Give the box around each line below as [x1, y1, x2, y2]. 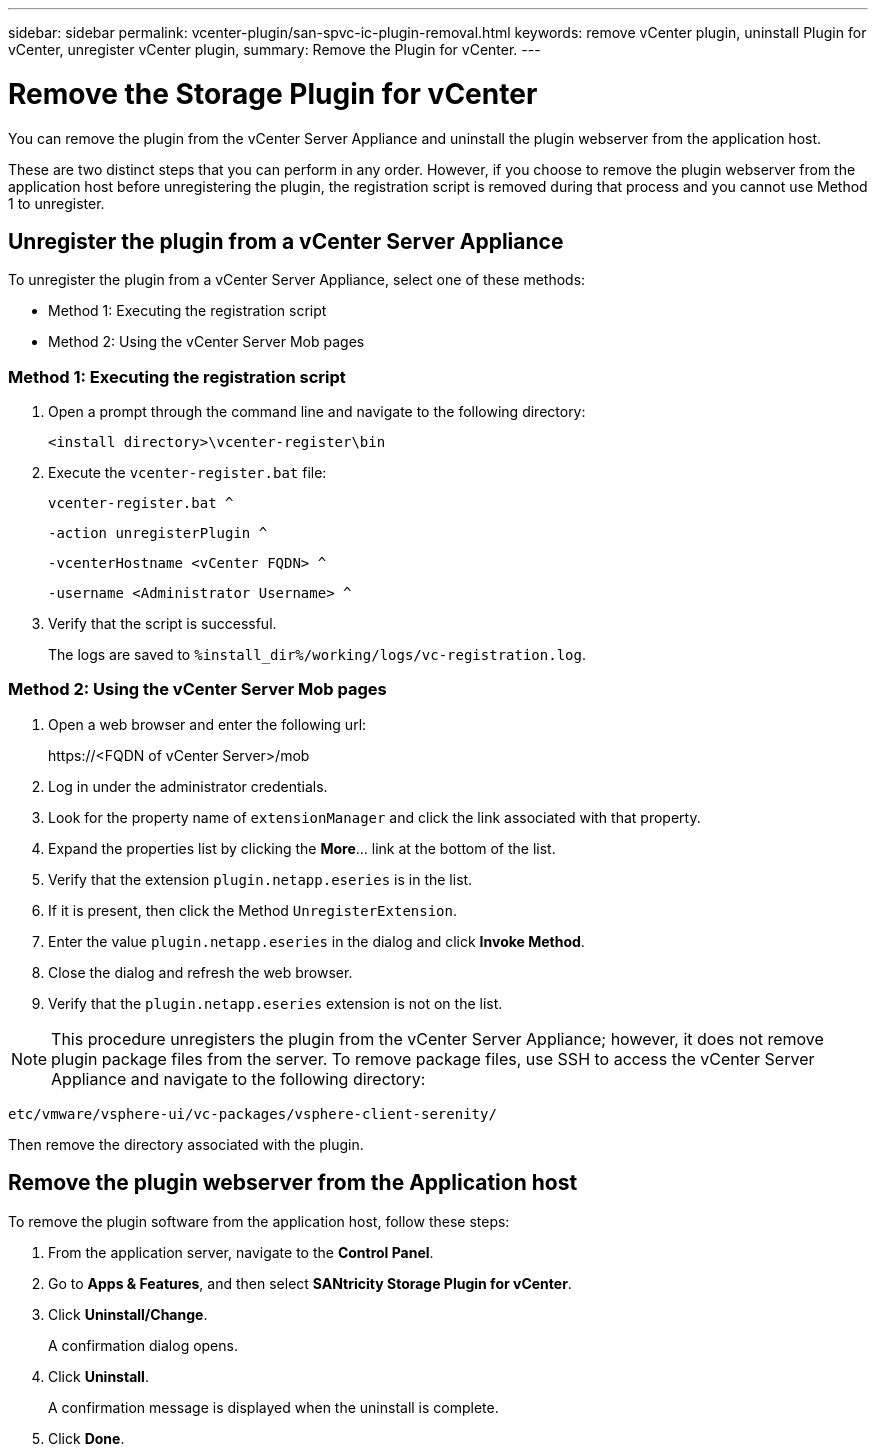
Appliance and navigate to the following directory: [51, 1068, 426, 1089]
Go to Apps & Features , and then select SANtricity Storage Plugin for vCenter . [48, 1274, 572, 1292]
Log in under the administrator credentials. [48, 777, 328, 795]
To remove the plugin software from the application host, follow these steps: [8, 1212, 510, 1230]
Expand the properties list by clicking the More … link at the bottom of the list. [48, 839, 556, 857]
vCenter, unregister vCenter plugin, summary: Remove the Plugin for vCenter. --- [8, 41, 541, 58]
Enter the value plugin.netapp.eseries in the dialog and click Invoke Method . [48, 932, 585, 950]
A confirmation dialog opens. [48, 1336, 238, 1354]
